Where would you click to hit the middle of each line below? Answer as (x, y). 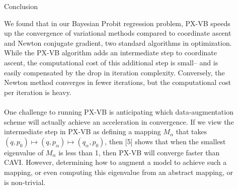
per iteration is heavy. (38, 92)
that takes (191, 131)
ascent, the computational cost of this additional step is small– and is (111, 62)
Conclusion (21, 6)
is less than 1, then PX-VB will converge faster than (139, 152)
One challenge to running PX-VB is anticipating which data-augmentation (119, 111)
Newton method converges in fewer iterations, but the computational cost (118, 82)
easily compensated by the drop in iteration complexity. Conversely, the (114, 72)
